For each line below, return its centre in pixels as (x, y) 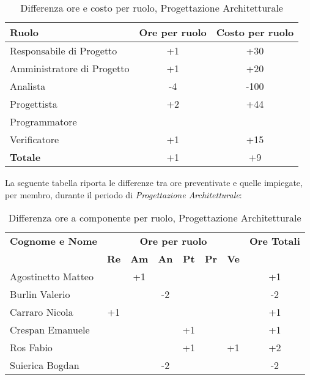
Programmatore (43, 121)
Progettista (34, 104)
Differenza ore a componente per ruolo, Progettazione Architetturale (155, 218)
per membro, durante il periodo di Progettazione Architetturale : (124, 194)
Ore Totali (275, 241)
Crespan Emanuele (50, 330)
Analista (28, 86)
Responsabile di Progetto (64, 50)
